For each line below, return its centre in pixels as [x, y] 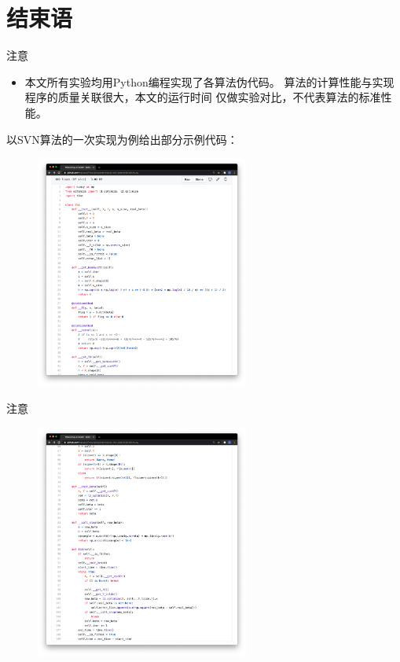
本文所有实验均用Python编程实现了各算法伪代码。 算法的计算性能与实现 [209, 81]
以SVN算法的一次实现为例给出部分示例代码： [122, 139]
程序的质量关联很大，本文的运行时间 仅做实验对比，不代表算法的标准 [203, 97]
